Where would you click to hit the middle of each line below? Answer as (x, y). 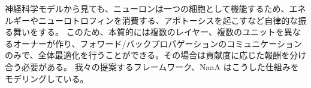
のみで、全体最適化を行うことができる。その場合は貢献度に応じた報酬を (147, 55)
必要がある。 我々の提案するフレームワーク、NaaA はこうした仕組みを (160, 66)
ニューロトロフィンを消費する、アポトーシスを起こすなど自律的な (168, 20)
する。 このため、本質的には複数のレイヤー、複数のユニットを (161, 32)
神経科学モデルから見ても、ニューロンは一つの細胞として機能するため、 (147, 8)
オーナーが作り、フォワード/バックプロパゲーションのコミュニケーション (157, 43)
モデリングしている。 (47, 78)
